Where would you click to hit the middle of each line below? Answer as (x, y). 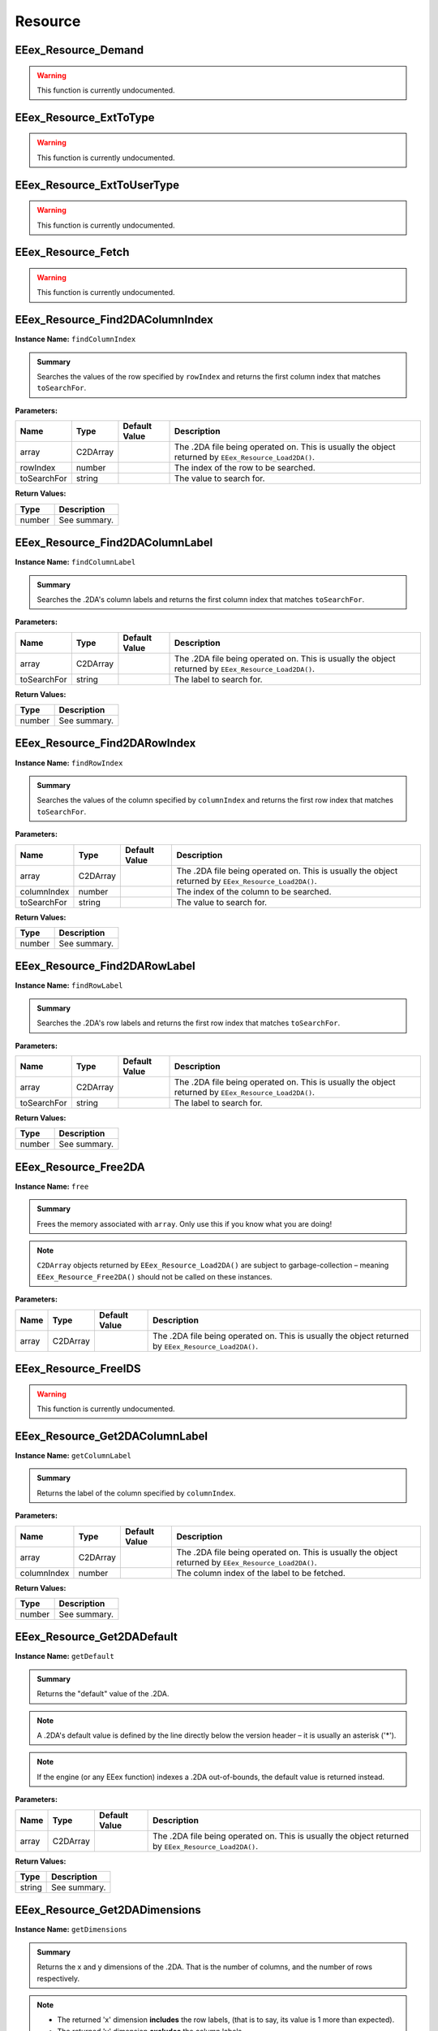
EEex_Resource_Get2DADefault (97, 1637)
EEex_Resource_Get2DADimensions (108, 1910)
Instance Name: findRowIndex (69, 763)
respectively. (58, 1978)
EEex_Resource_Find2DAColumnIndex (114, 320)
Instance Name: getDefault (65, 1656)
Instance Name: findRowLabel (69, 985)
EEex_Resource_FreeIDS (78, 1369)
